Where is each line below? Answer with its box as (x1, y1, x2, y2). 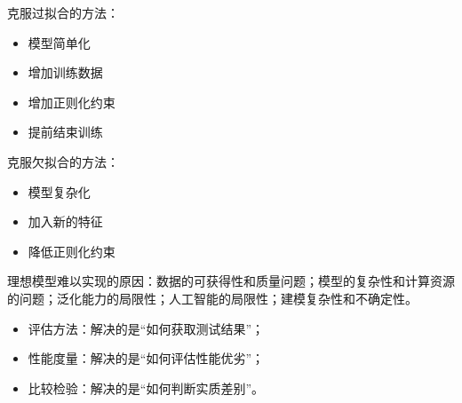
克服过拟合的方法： (7, 4, 119, 21)
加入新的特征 (28, 212, 103, 231)
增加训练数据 (28, 63, 103, 82)
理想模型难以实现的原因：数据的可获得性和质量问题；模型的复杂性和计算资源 (7, 272, 455, 290)
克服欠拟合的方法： (7, 152, 119, 170)
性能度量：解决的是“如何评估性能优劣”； (28, 349, 265, 367)
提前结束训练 (28, 122, 103, 141)
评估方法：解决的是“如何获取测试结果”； (28, 319, 265, 337)
